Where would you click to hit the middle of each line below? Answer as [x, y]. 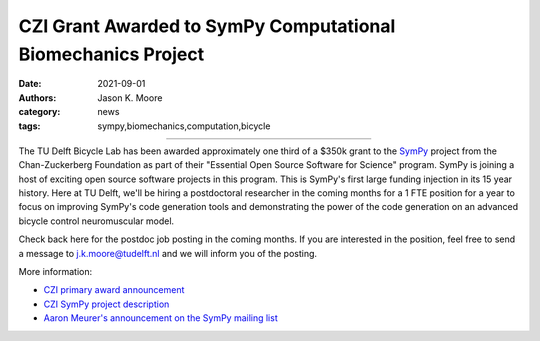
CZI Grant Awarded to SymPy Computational [207, 26]
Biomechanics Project [111, 54]
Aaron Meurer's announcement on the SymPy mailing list [161, 318]
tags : [29, 126]
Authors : [37, 97]
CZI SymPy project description [106, 304]
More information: [55, 272]
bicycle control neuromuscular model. [96, 221]
